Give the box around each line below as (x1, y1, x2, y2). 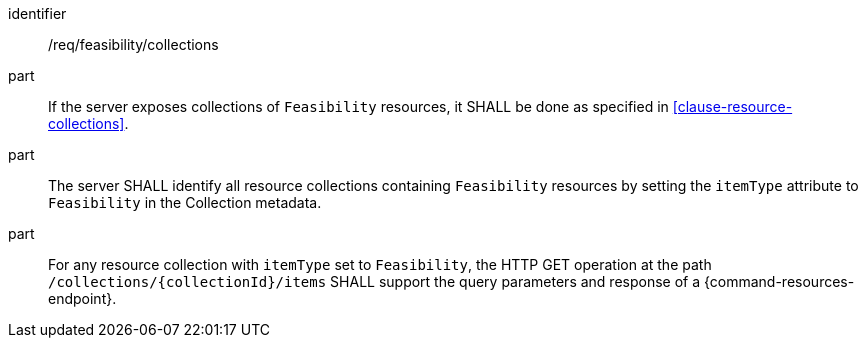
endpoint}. (48, 290, 117, 307)
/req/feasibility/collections (48, 36, 219, 53)
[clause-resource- (672, 98, 793, 115)
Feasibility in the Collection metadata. (48, 194, 322, 211)
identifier (8, 5, 67, 22)
